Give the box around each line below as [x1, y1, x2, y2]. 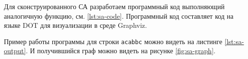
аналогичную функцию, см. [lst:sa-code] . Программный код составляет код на [4, 11, 234, 21]
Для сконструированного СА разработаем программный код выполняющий [4, 1, 225, 11]
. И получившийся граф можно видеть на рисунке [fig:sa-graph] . [26, 46, 215, 56]
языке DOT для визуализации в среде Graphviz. [4, 20, 147, 30]
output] [4, 46, 26, 56]
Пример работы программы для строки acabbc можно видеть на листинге [4, 36, 223, 46]
